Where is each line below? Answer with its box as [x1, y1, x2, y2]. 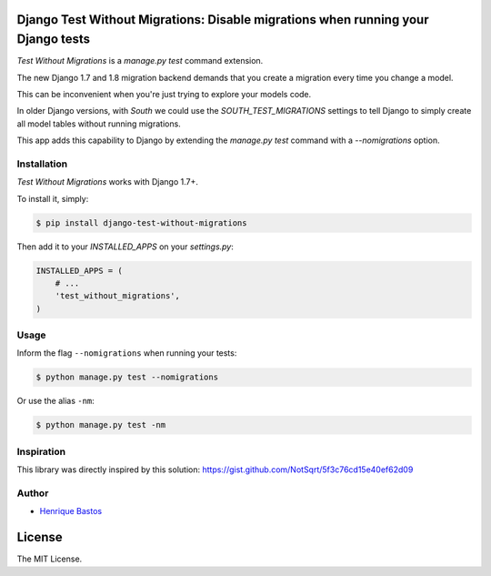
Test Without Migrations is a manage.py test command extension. [16, 56, 264, 66]
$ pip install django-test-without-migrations [35, 217, 247, 227]
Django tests [16, 32, 91, 47]
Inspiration [16, 445, 66, 458]
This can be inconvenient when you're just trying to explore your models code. [16, 88, 312, 99]
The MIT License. [16, 553, 83, 564]
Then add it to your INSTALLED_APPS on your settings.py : [16, 241, 234, 252]
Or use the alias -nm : [16, 396, 95, 407]
